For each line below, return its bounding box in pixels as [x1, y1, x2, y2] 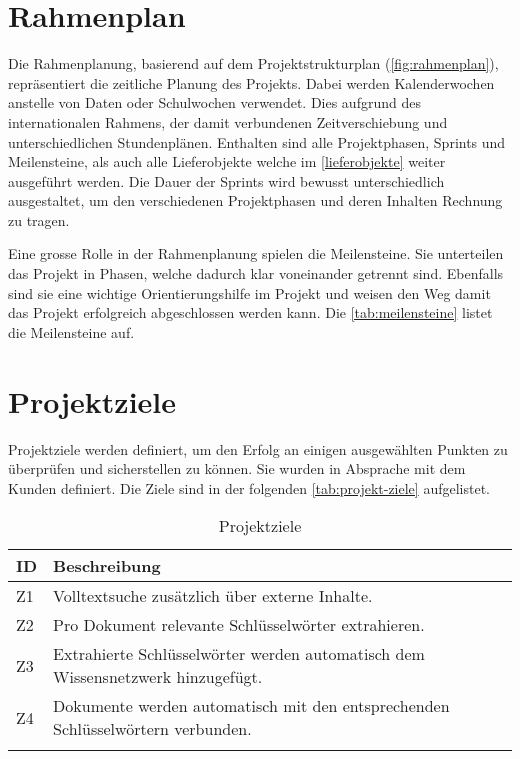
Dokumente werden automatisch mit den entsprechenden [53, 694, 450, 718]
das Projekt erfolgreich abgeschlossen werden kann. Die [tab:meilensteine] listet [8, 302, 493, 323]
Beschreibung [53, 554, 161, 578]
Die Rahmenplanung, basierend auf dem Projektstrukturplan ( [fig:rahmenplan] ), [8, 53, 499, 74]
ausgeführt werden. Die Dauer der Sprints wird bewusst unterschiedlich [8, 170, 445, 191]
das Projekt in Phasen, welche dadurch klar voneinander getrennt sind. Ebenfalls [8, 263, 504, 284]
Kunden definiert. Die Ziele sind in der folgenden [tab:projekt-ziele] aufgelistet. [8, 477, 490, 498]
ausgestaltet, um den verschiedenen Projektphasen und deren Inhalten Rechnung [8, 190, 503, 211]
